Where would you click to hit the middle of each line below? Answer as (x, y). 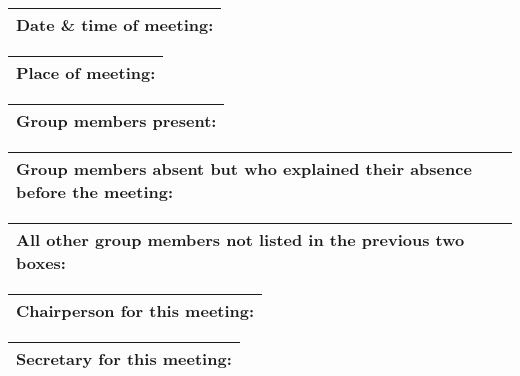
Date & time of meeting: (115, 24)
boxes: (41, 262)
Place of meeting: (86, 72)
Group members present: (116, 120)
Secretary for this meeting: (124, 358)
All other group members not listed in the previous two (240, 239)
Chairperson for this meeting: (135, 310)
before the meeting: (95, 191)
